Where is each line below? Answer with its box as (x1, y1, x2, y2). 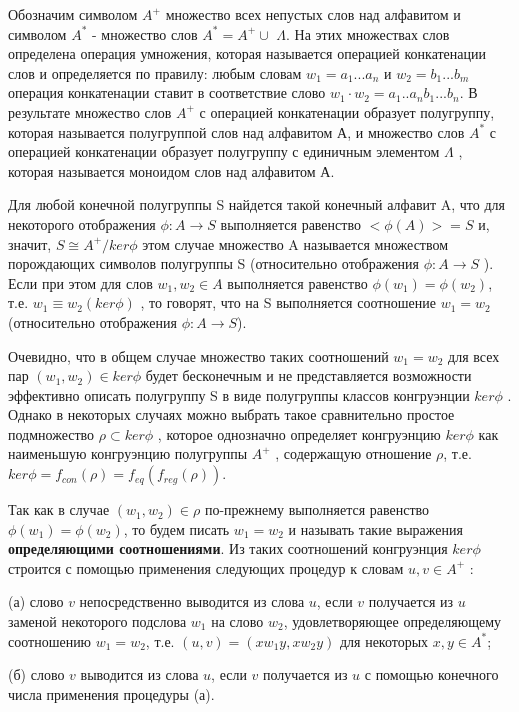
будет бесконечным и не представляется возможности (145, 365, 472, 386)
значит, (8, 233, 52, 254)
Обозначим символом (8, 4, 138, 24)
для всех (448, 345, 500, 366)
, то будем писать (123, 518, 230, 539)
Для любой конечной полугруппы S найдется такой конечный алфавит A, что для (8, 194, 506, 215)
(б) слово (8, 664, 65, 685)
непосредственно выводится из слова (79, 591, 305, 612)
